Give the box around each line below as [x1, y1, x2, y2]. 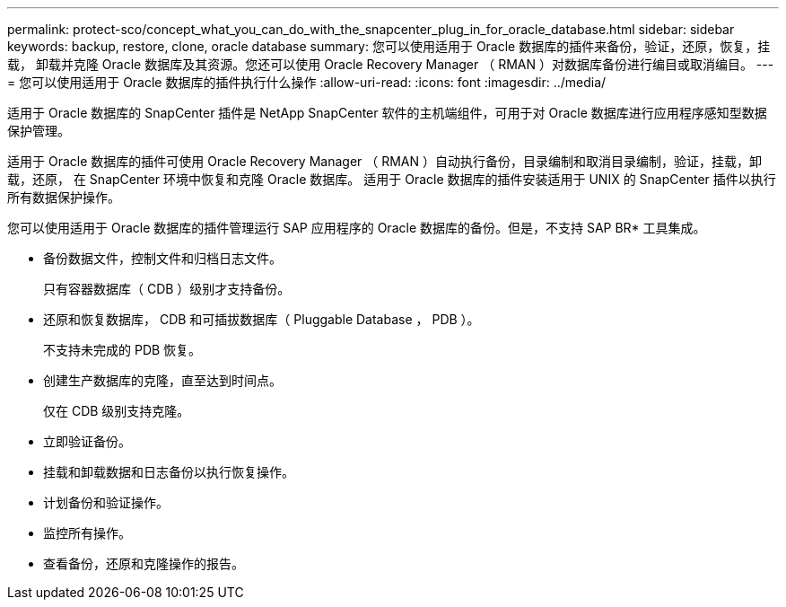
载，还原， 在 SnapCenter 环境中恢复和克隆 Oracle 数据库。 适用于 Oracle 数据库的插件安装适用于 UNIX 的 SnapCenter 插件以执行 [7, 172, 776, 187]
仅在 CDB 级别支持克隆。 [43, 403, 190, 418]
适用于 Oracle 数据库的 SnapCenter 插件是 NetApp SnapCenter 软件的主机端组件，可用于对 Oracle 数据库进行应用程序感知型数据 [7, 105, 767, 120]
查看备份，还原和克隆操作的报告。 [43, 556, 244, 571]
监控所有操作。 [43, 525, 131, 541]
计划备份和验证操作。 [43, 495, 169, 510]
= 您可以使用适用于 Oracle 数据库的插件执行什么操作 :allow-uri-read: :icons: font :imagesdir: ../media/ [7, 75, 607, 90]
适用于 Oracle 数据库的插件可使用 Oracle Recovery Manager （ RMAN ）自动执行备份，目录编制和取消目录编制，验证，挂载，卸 [7, 154, 762, 169]
